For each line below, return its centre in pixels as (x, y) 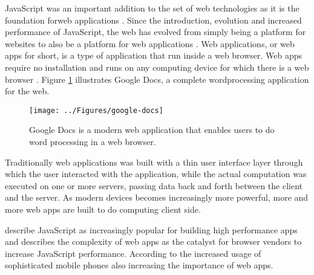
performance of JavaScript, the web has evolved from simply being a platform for (155, 32)
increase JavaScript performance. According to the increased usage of (133, 253)
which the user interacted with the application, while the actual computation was (156, 174)
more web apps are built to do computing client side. (103, 209)
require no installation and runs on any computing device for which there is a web (157, 67)
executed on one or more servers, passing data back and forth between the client (154, 185)
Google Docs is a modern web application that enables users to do (152, 130)
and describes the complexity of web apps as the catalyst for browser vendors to (153, 241)
